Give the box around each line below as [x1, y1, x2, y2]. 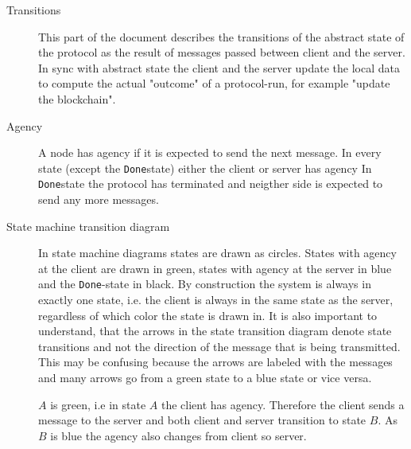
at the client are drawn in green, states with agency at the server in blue [38, 260, 392, 276]
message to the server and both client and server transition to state [38, 412, 366, 428]
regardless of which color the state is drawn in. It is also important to [38, 306, 378, 323]
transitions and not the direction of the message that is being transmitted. [38, 338, 401, 354]
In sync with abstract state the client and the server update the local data [38, 59, 401, 76]
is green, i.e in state [50, 396, 146, 412]
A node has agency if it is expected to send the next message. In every [38, 144, 382, 161]
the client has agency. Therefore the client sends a [161, 396, 405, 412]
